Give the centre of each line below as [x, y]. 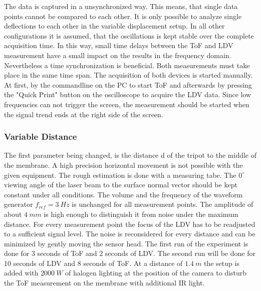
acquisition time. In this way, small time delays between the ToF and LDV [119, 45]
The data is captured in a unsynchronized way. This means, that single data [121, 6]
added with [21, 273]
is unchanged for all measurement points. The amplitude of [163, 204]
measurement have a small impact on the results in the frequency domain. [118, 55]
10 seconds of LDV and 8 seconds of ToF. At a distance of [93, 263]
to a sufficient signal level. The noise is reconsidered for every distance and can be [130, 234]
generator [19, 204]
